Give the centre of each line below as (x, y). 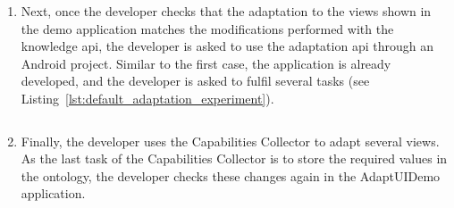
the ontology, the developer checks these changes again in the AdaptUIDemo (231, 175)
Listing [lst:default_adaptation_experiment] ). (147, 98)
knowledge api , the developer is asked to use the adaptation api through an (227, 46)
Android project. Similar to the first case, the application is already (206, 63)
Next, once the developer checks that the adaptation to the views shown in (226, 11)
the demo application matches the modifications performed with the (207, 28)
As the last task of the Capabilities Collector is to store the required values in (234, 158)
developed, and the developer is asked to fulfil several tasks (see (195, 81)
